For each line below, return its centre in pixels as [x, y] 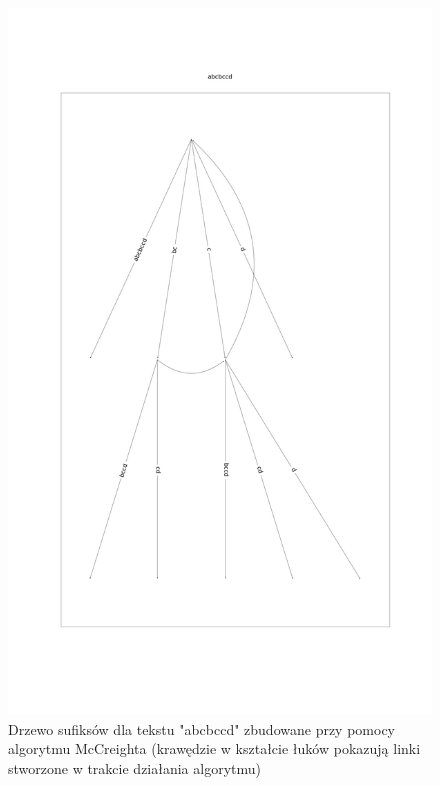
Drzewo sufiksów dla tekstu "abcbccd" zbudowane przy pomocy [202, 728]
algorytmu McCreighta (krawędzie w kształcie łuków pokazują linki [214, 748]
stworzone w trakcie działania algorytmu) [134, 767]
